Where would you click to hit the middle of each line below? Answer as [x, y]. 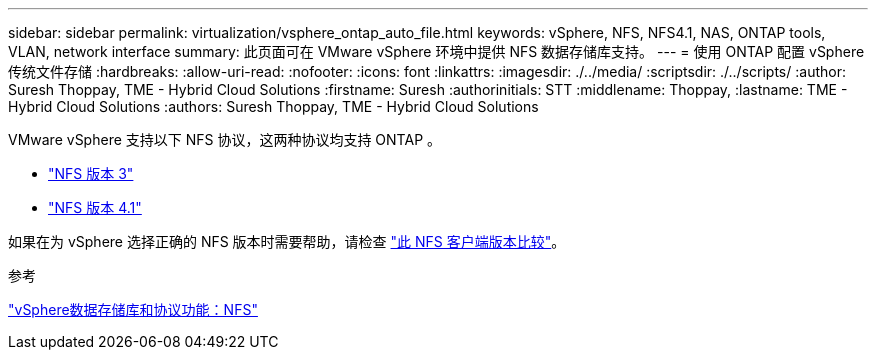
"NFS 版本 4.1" [95, 207]
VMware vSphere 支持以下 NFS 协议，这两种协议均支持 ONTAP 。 [225, 139]
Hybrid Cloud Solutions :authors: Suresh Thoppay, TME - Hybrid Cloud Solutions [273, 106]
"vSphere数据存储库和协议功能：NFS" [133, 309]
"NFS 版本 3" [91, 173]
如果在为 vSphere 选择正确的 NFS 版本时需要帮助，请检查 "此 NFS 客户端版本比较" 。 [287, 241]
